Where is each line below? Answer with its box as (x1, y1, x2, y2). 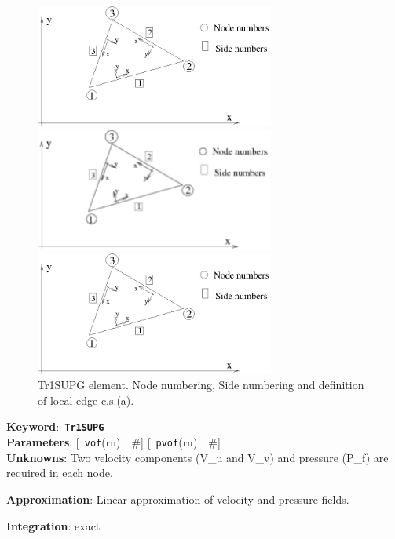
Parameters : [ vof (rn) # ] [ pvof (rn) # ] (6, 434, 221, 450)
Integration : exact (6, 517, 101, 534)
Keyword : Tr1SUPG (6, 418, 104, 435)
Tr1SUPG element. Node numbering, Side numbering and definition (38, 377, 364, 393)
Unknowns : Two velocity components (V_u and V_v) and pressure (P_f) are (6, 449, 389, 465)
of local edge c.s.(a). (38, 392, 134, 408)
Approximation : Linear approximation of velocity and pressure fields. (6, 490, 349, 507)
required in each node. (6, 464, 113, 481)
